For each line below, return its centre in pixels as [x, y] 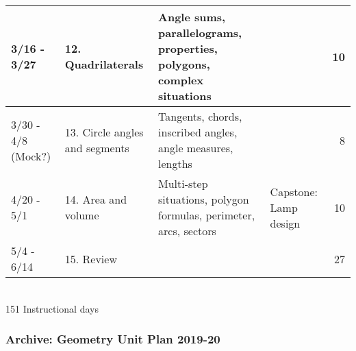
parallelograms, [200, 33]
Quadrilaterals [104, 64]
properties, [188, 48]
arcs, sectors [187, 231]
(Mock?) [31, 156]
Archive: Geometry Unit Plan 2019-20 [113, 339]
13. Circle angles [104, 132]
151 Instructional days [52, 308]
